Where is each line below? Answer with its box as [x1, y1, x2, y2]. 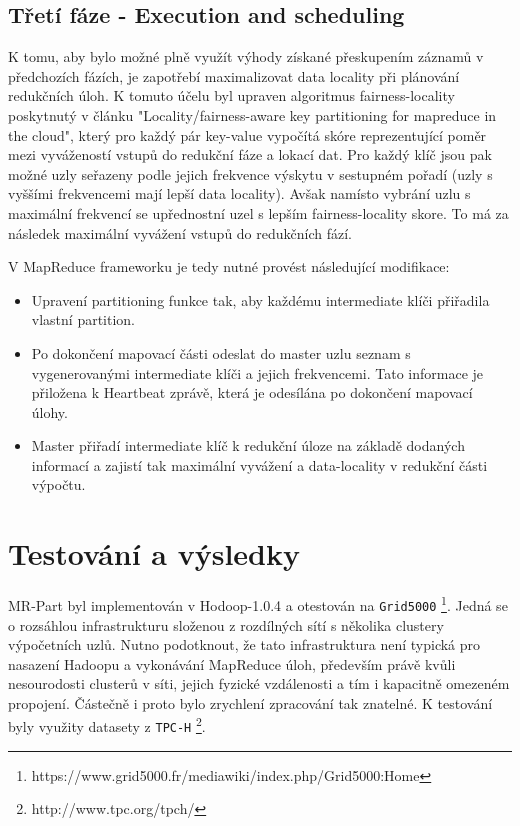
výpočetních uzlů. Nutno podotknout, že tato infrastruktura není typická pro [8, 634, 481, 655]
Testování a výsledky [8, 533, 300, 574]
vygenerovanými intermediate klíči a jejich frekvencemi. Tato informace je [31, 362, 484, 383]
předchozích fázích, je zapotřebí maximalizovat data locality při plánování [8, 65, 460, 86]
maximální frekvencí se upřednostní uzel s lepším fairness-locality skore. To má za [8, 202, 509, 223]
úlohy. [31, 401, 68, 422]
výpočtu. [31, 474, 86, 495]
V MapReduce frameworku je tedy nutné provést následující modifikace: [8, 256, 450, 277]
